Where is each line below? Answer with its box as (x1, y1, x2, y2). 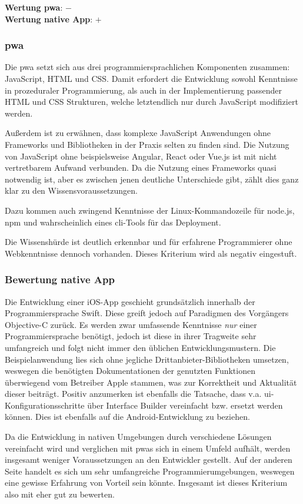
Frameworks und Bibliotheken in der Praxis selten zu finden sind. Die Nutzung (5, 138, 289, 150)
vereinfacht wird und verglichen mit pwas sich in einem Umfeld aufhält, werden (5, 442, 291, 454)
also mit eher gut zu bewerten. (5, 488, 115, 500)
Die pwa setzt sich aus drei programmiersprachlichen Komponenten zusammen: (5, 61, 290, 73)
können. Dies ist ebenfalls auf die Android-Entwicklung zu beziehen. (5, 410, 250, 423)
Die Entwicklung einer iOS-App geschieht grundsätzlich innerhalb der (5, 295, 255, 307)
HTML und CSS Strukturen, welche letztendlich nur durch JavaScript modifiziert (5, 95, 298, 108)
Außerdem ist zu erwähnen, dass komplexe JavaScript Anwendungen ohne (5, 127, 271, 139)
